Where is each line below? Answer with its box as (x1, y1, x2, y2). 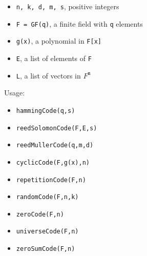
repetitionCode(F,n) (16, 176, 86, 184)
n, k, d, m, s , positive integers (16, 1, 119, 11)
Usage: (4, 87, 25, 98)
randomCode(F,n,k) (16, 193, 79, 201)
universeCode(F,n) (16, 228, 79, 235)
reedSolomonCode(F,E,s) (16, 124, 97, 132)
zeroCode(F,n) (16, 210, 64, 218)
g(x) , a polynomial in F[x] (16, 35, 101, 46)
